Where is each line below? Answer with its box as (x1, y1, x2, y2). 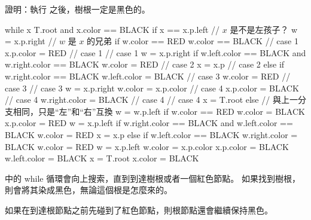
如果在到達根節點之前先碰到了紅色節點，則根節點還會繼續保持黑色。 (5, 203, 273, 216)
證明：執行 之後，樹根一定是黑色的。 (5, 3, 150, 15)
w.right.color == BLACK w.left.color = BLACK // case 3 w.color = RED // (5, 69, 291, 82)
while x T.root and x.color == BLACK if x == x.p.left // (5, 23, 220, 35)
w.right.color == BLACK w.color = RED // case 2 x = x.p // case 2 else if (5, 58, 285, 71)
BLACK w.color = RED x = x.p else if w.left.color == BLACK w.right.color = (5, 128, 298, 140)
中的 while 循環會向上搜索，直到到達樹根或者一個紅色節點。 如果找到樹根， (5, 172, 300, 184)
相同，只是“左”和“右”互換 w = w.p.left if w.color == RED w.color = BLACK (13, 105, 305, 117)
